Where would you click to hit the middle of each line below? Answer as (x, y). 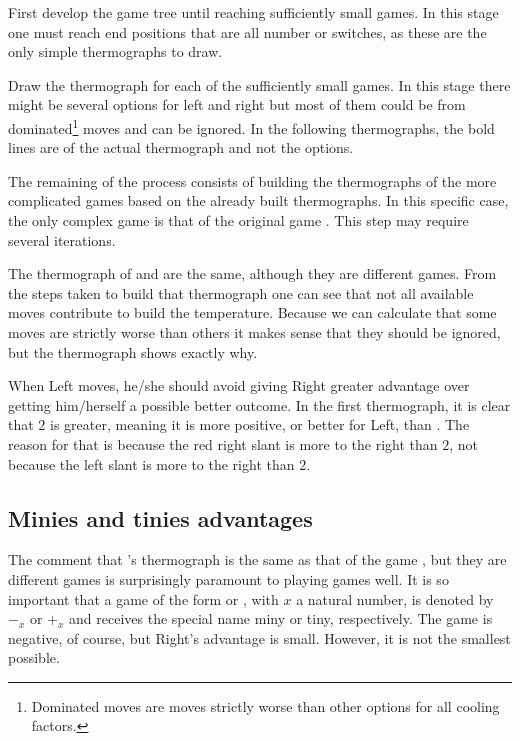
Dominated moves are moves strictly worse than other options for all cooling (265, 705)
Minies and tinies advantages (160, 517)
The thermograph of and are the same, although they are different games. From (252, 273)
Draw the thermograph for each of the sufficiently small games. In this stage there (259, 84)
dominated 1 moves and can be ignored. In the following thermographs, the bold (251, 126)
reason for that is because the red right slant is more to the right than (223, 443)
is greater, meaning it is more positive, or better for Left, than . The (260, 424)
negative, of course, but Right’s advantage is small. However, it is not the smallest (259, 637)
